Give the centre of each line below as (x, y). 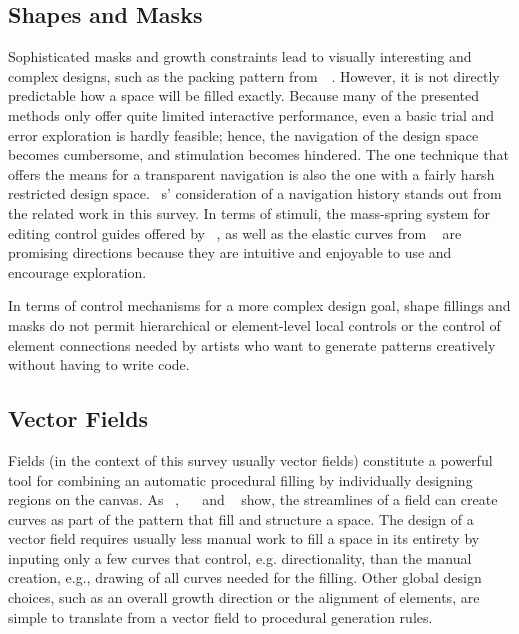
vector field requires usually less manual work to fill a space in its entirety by (244, 538)
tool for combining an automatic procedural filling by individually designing (240, 479)
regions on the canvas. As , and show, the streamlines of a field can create (253, 499)
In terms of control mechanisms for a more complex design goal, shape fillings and (259, 305)
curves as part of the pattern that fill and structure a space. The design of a (241, 518)
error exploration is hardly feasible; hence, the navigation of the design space (243, 134)
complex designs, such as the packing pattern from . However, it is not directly (254, 75)
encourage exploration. (77, 271)
